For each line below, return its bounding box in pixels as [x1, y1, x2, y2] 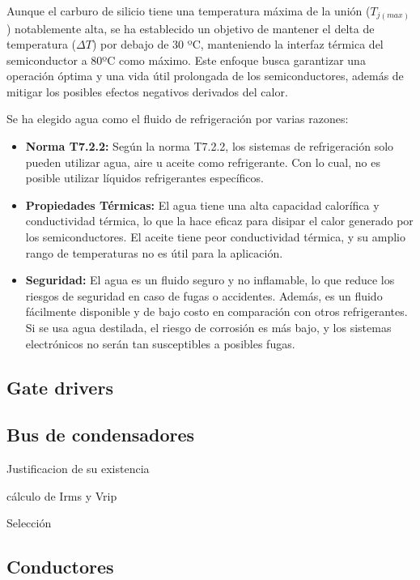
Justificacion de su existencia [6, 460, 150, 477]
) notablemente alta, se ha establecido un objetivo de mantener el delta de [6, 19, 375, 36]
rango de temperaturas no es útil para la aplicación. [25, 244, 283, 261]
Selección [6, 514, 52, 531]
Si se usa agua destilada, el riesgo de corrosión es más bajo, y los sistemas [25, 319, 392, 336]
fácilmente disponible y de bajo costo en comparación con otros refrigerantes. [25, 303, 408, 320]
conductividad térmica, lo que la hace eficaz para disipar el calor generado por [25, 212, 414, 229]
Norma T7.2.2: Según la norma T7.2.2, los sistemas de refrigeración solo [25, 138, 394, 155]
